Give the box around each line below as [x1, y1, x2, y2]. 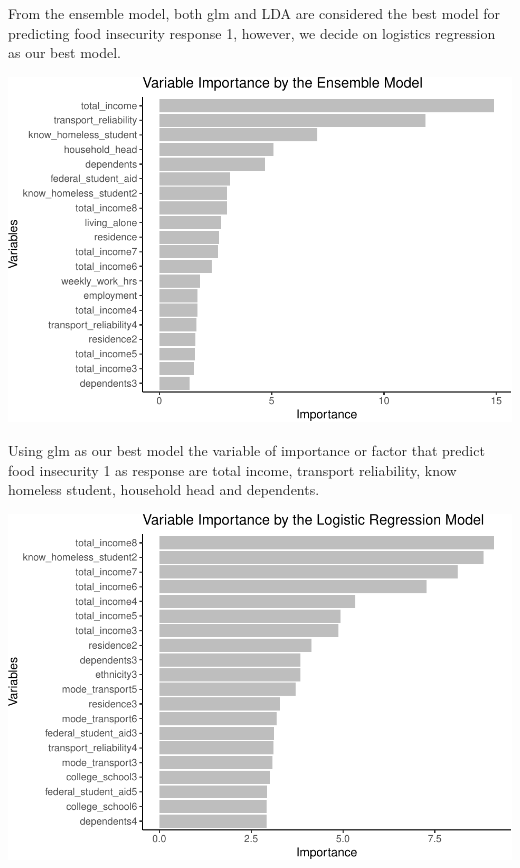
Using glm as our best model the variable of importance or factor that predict [8, 440, 485, 461]
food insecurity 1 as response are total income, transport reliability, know [8, 459, 457, 480]
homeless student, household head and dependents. [8, 479, 320, 500]
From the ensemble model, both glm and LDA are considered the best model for [8, 3, 501, 23]
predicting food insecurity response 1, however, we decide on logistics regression [8, 22, 496, 43]
